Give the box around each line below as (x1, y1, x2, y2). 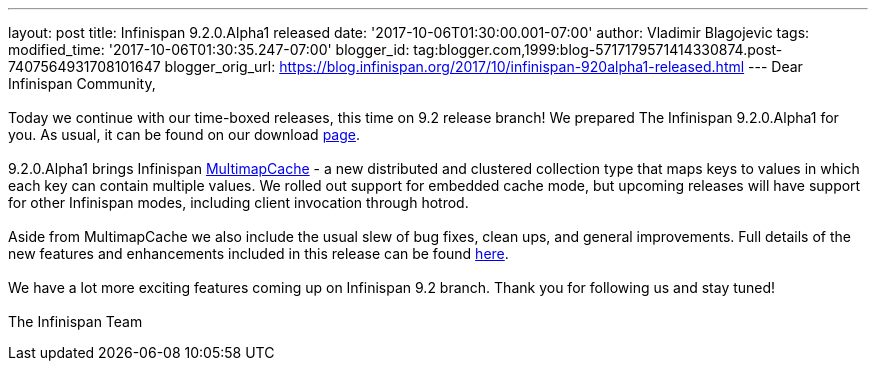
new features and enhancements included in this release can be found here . (8, 245, 509, 262)
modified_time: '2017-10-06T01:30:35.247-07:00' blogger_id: (8, 41, 410, 58)
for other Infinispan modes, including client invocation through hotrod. (8, 194, 469, 211)
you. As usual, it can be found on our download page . (8, 126, 360, 143)
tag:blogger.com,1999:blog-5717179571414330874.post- (413, 41, 783, 58)
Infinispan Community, (8, 75, 156, 92)
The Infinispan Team (8, 313, 143, 330)
